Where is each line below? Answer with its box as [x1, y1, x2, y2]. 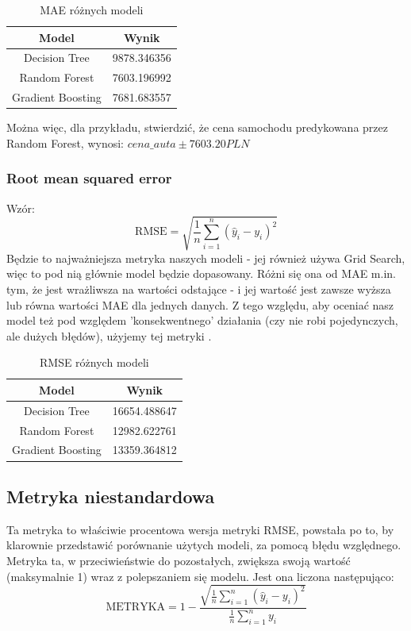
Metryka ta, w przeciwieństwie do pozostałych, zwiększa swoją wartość [6, 552, 351, 568]
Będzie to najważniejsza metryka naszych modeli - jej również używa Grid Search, [6, 249, 405, 266]
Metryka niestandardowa [6, 483, 215, 508]
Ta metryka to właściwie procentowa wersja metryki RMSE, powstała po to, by [6, 521, 394, 537]
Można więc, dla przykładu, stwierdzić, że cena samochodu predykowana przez [6, 119, 388, 136]
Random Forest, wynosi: [6, 134, 124, 151]
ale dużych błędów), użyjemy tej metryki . [6, 327, 212, 344]
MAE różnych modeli [40, 2, 144, 17]
